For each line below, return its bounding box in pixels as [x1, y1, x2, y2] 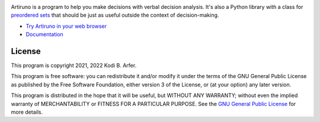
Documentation [25, 31, 63, 38]
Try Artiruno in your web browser [25, 23, 107, 30]
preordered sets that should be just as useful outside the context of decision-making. [11, 12, 219, 19]
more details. [11, 108, 43, 115]
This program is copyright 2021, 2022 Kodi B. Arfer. [11, 62, 137, 69]
